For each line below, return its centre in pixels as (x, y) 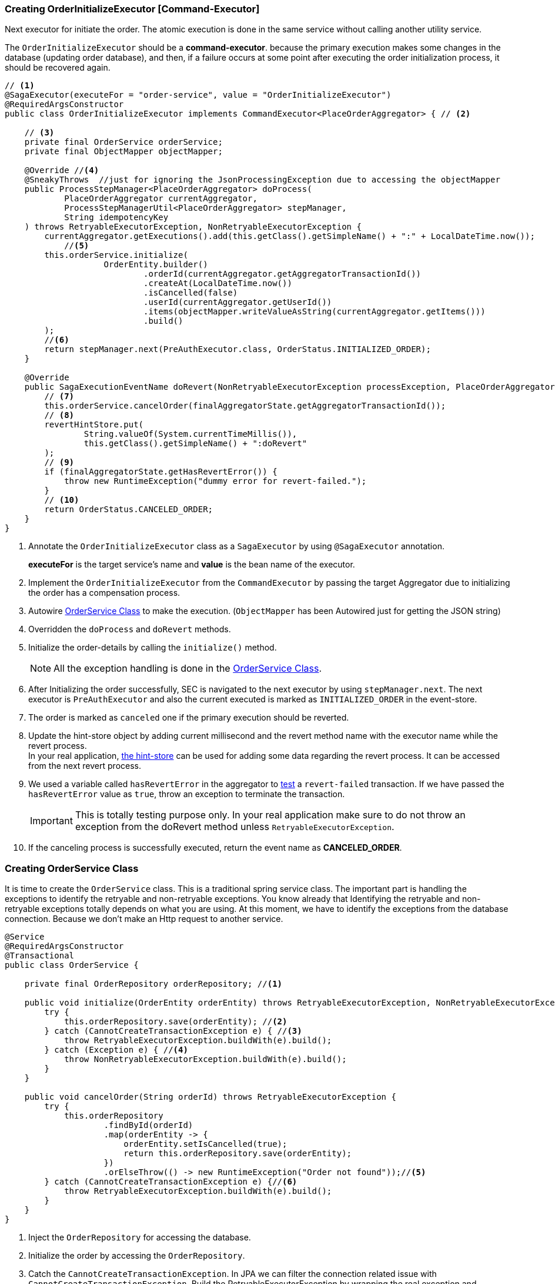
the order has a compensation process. (104, 593)
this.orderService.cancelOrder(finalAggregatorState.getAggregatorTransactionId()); (245, 406)
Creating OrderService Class (72, 868)
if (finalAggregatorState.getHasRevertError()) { (161, 472)
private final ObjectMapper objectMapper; (123, 152)
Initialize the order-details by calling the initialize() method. (153, 648)
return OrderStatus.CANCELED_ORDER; (129, 510)
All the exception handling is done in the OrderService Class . (188, 668)
